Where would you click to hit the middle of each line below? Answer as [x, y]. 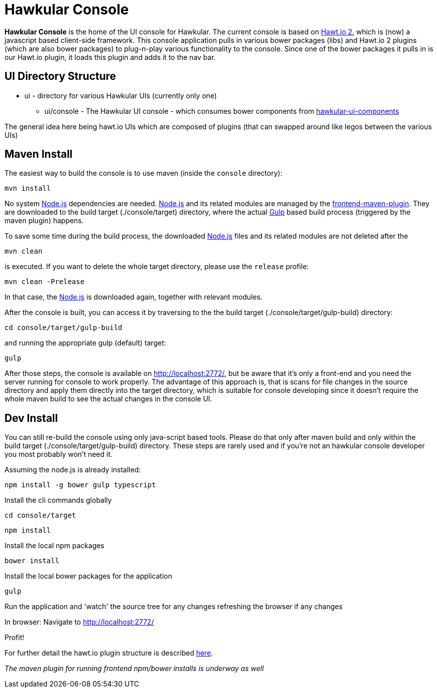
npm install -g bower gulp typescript [80, 485]
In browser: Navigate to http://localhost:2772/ [79, 622]
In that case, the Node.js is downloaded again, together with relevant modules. [134, 297]
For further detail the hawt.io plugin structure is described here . [109, 653]
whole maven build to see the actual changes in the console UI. [109, 399]
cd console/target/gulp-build [64, 328]
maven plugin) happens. [44, 221]
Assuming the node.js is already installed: [73, 470]
